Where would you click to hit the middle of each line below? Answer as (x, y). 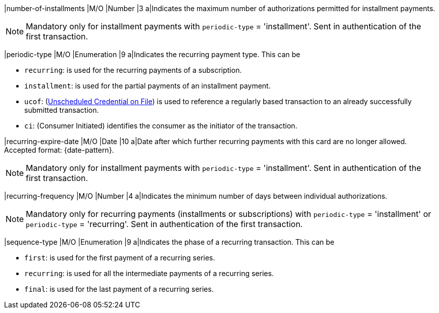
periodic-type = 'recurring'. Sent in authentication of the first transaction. (164, 224)
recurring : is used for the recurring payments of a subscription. (133, 70)
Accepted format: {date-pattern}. (59, 150)
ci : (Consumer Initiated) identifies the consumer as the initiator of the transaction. (161, 126)
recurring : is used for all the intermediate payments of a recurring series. (149, 273)
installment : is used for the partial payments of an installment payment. (148, 86)
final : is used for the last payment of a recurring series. (119, 289)
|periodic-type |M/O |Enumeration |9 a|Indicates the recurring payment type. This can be (152, 54)
